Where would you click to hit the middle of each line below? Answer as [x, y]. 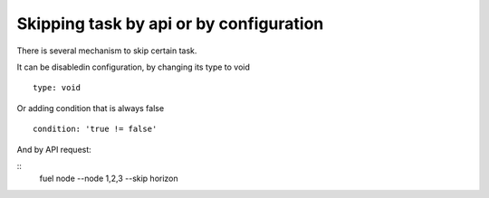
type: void [57, 88]
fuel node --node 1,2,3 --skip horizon [109, 179]
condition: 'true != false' [95, 129]
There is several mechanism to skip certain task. [107, 51]
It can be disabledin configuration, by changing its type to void [134, 67]
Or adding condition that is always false [91, 108]
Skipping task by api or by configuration [170, 24]
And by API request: [54, 149]
